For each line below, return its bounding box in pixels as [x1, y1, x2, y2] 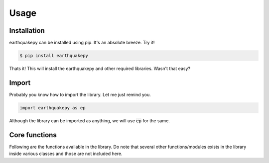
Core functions [9, 131, 57, 139]
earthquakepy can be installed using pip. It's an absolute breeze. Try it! [9, 40, 155, 46]
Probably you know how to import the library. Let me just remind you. [9, 91, 151, 97]
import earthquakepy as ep [19, 105, 86, 110]
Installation [9, 26, 45, 35]
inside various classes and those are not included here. [9, 151, 123, 157]
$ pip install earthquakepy [19, 53, 88, 59]
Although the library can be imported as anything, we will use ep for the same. [9, 117, 170, 124]
